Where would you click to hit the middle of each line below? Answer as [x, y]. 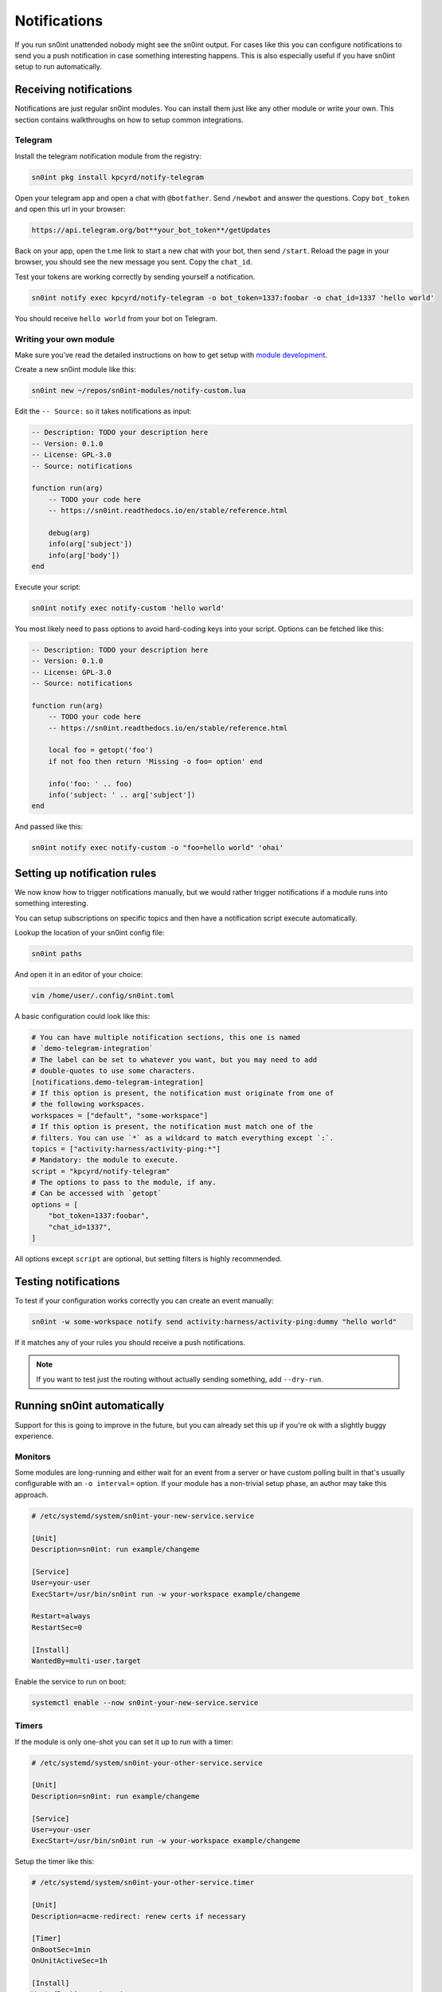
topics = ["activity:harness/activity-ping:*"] [126, 1149]
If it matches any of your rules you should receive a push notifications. [130, 1342]
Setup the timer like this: [55, 1861]
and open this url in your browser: [70, 209]
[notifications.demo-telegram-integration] [118, 1082]
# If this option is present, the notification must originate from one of [183, 1093]
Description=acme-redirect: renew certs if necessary [139, 1916]
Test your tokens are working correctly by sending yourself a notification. [135, 276]
